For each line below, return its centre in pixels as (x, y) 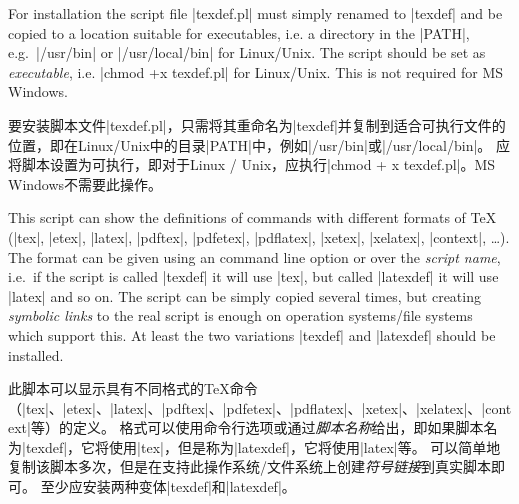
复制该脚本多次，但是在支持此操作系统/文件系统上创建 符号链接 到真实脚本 (249, 466)
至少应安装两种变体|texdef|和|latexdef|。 (168, 486)
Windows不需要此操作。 (85, 183)
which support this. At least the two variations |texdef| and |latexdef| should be (252, 334)
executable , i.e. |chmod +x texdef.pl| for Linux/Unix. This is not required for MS (256, 71)
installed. (36, 354)
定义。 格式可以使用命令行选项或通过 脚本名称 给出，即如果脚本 (278, 427)
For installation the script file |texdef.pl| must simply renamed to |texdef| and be (255, 13)
